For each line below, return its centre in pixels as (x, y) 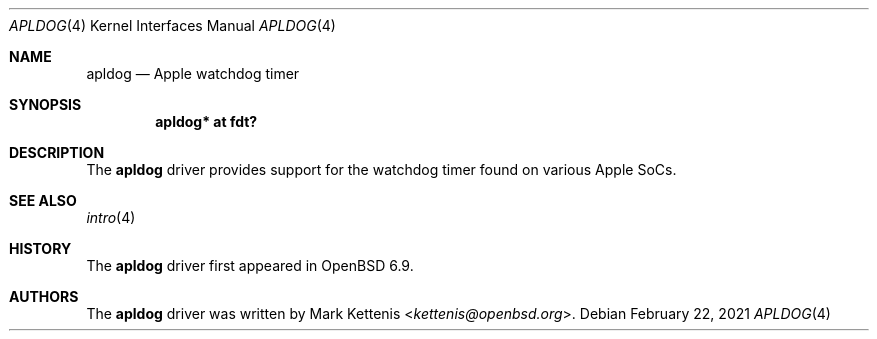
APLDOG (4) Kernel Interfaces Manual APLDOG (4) (172, 25)
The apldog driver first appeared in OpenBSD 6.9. (250, 265)
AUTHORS (44, 296)
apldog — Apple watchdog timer (193, 73)
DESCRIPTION (57, 152)
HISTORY (40, 248)
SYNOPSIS (45, 104)
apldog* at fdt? (206, 121)
